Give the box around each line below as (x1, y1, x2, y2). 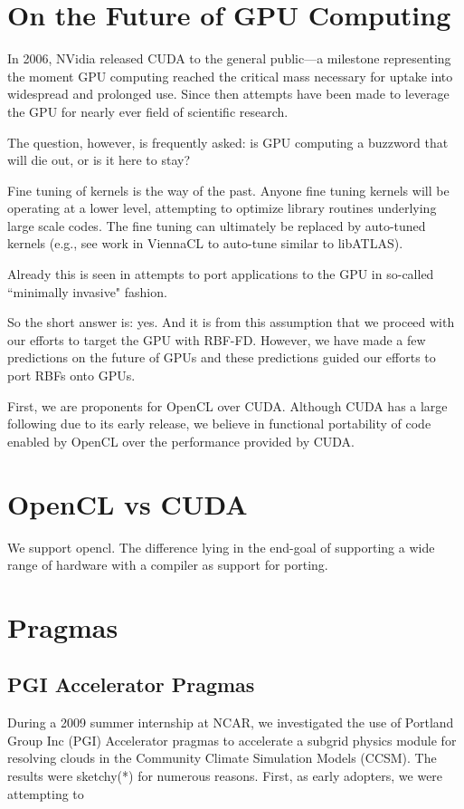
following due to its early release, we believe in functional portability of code (7, 414, 431, 433)
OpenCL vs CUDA (7, 485, 248, 522)
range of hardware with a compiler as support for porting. (7, 555, 328, 574)
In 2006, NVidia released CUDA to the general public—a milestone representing (7, 49, 451, 68)
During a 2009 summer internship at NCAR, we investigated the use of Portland (7, 713, 454, 732)
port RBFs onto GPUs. (7, 366, 136, 385)
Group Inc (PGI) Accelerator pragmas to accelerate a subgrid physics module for (7, 730, 457, 749)
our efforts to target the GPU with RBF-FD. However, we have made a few (7, 330, 426, 349)
